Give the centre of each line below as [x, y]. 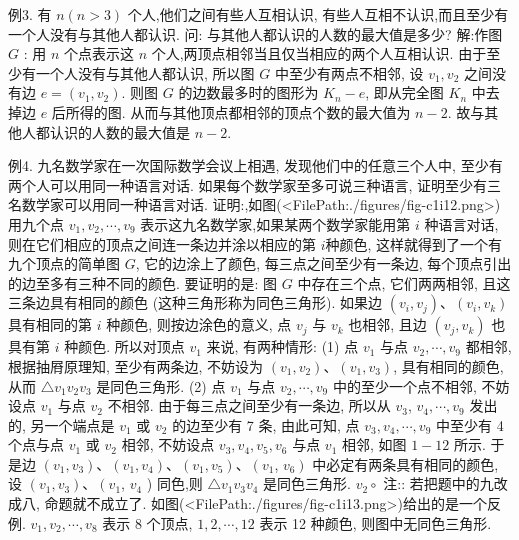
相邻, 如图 [374, 444]
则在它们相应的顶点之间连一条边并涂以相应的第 [162, 243]
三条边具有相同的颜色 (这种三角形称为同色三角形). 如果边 [195, 302]
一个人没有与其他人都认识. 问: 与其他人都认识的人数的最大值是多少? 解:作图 [255, 33]
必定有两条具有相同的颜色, [412, 463]
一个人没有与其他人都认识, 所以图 [145, 72]
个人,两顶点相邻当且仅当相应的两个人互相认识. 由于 [319, 53]
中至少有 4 [469, 424]
